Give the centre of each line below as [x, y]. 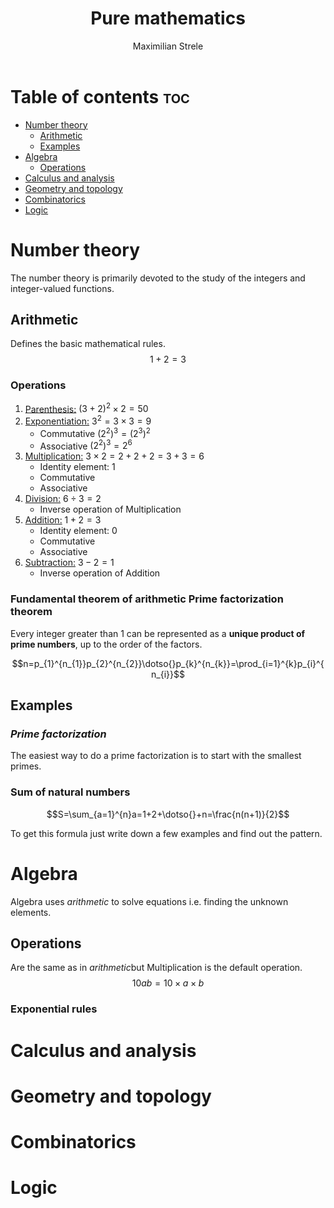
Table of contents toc [100, 96]
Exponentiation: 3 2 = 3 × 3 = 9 [88, 420]
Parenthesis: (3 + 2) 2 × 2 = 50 [86, 408]
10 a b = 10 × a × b [168, 983]
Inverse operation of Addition [100, 573]
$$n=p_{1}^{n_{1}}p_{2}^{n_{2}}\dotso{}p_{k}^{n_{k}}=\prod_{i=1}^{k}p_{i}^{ [168, 663]
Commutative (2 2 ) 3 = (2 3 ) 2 [95, 432]
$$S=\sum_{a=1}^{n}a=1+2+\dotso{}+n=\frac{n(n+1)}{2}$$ [168, 814]
